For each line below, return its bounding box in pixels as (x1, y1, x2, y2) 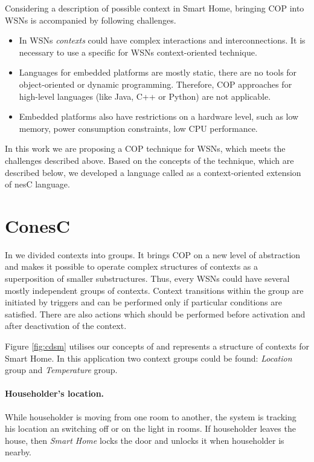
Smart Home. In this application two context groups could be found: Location (5, 351, 292, 364)
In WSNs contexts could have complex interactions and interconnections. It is (19, 34, 306, 47)
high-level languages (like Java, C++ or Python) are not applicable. (19, 89, 271, 102)
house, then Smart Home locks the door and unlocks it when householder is (5, 434, 284, 446)
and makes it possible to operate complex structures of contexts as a (5, 260, 258, 273)
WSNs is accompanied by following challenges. (5, 13, 176, 26)
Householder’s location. (5, 387, 104, 400)
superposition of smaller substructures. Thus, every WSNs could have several (5, 272, 290, 285)
